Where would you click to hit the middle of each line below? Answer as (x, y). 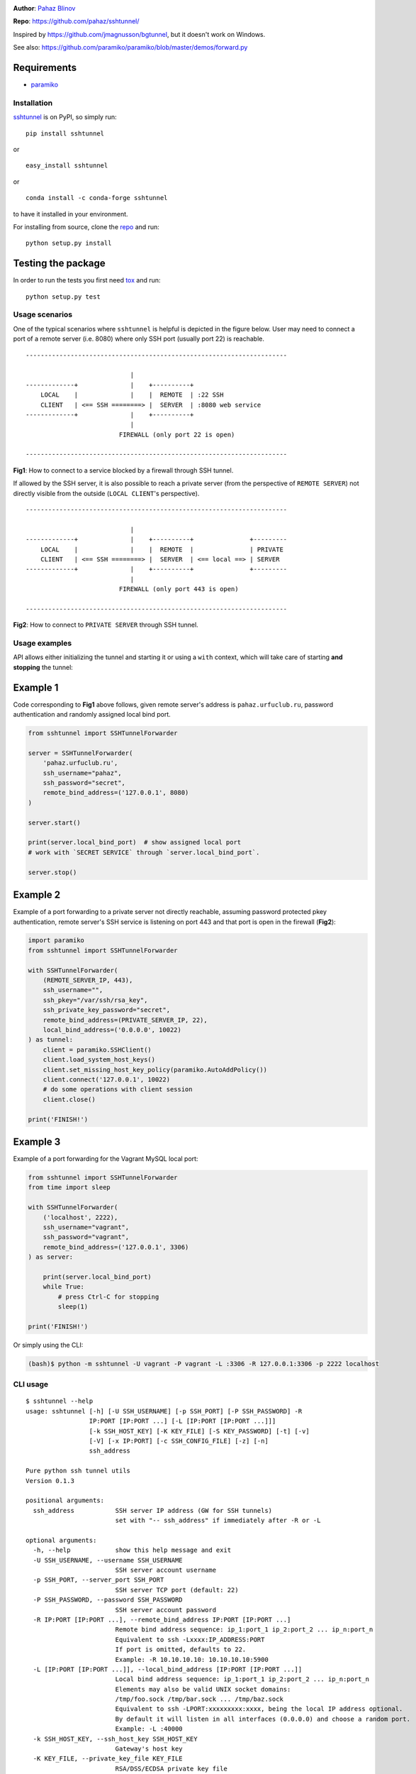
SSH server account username (165, 1570)
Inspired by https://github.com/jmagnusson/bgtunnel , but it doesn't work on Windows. (139, 34)
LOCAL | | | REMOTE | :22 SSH (132, 395)
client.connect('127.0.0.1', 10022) (106, 1079)
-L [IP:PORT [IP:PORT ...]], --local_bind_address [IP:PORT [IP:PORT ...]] (168, 1669)
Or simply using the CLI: (48, 1345)
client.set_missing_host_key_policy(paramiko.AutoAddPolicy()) (155, 1069)
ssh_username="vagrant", (86, 1227)
